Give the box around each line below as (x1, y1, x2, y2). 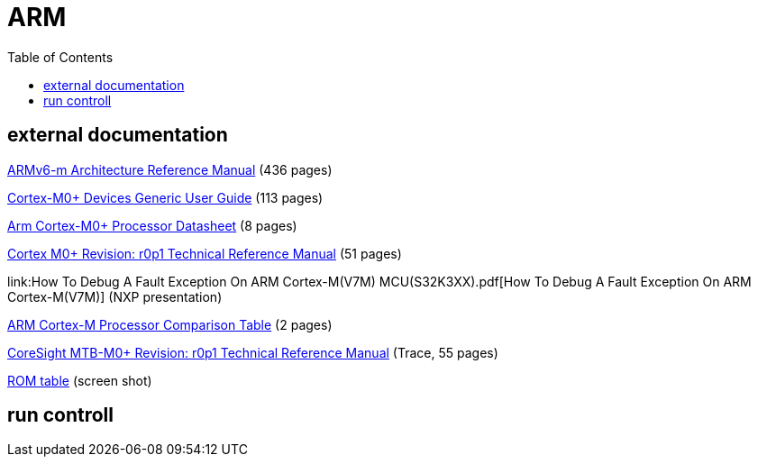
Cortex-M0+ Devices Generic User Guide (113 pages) (7, 189, 324, 205)
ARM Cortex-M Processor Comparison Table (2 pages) (7, 316, 333, 332)
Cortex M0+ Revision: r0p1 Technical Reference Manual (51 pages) (7, 245, 402, 261)
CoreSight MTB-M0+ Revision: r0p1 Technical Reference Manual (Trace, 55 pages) (7, 344, 498, 360)
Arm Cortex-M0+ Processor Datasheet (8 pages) (7, 217, 297, 233)
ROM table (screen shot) (7, 372, 152, 388)
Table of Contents (7, 49, 114, 65)
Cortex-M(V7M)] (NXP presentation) (7, 288, 223, 305)
